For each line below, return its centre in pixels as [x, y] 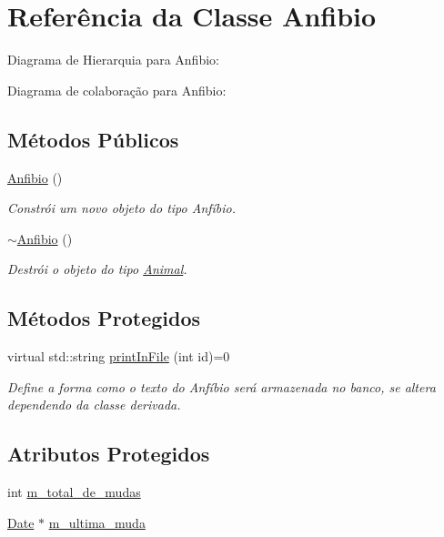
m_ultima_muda [97, 522]
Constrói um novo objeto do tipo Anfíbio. [122, 208]
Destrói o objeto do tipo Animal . [97, 269]
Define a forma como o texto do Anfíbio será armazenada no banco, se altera [222, 386]
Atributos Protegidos [109, 454]
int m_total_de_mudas [74, 492]
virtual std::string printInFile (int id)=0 [119, 356]
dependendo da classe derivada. [94, 405]
